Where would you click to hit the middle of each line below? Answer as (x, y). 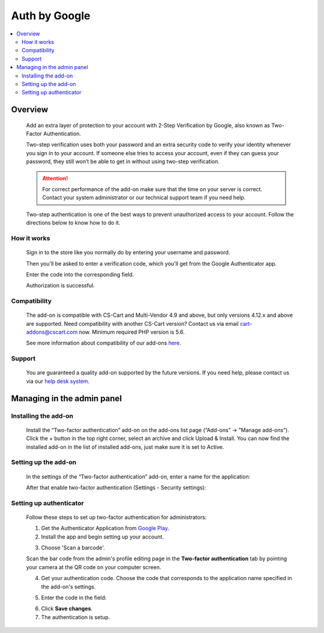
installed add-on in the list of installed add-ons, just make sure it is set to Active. (125, 447)
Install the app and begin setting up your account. (103, 537)
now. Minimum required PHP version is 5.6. (132, 332)
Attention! (55, 178)
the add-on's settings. (68, 587)
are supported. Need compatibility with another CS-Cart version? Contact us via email (133, 323)
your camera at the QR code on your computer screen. (94, 567)
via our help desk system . (58, 381)
